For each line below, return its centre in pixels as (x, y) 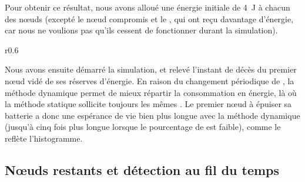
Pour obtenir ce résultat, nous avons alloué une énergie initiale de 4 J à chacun (148, 7)
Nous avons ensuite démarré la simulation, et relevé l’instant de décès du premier (151, 69)
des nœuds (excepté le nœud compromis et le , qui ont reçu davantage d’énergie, (149, 18)
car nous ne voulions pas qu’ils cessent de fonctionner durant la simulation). (141, 30)
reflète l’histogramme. (44, 138)
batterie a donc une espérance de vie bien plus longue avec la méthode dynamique (152, 115)
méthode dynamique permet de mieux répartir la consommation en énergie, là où (151, 92)
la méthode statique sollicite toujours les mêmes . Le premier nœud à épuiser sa (148, 104)
